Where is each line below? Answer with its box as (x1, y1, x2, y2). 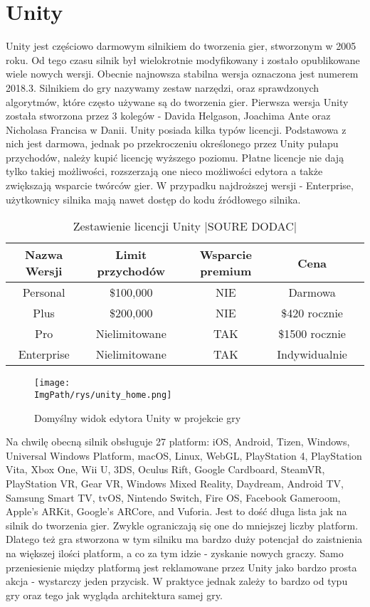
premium (200, 263, 252, 280)
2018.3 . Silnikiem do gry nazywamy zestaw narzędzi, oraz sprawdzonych (6, 80, 319, 95)
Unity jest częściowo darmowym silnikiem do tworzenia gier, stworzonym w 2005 (6, 38, 356, 53)
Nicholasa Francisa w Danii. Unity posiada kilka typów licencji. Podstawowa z (6, 122, 347, 137)
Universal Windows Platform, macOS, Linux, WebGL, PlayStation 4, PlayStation (6, 448, 362, 463)
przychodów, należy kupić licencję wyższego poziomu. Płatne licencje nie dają (6, 149, 344, 164)
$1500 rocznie (278, 325, 346, 342)
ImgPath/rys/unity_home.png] (34, 389, 172, 400)
